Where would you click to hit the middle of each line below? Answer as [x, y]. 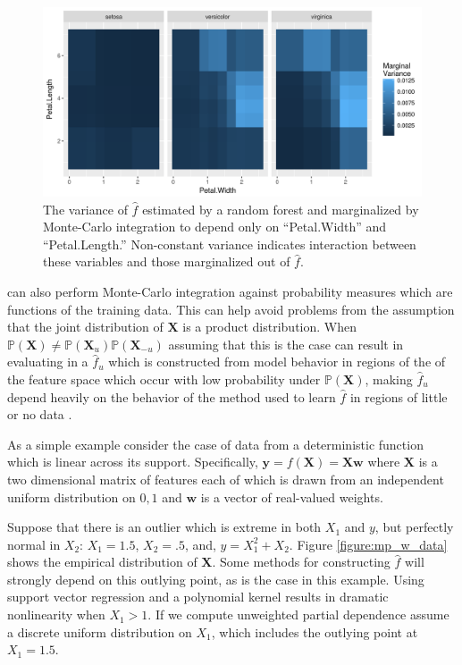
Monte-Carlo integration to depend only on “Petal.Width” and [215, 227]
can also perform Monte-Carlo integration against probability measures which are [230, 291]
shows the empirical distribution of [102, 562]
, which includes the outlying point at [315, 631]
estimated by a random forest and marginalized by [281, 209]
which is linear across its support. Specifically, [133, 462]
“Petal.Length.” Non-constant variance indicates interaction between [230, 244]
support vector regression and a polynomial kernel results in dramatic [198, 597]
